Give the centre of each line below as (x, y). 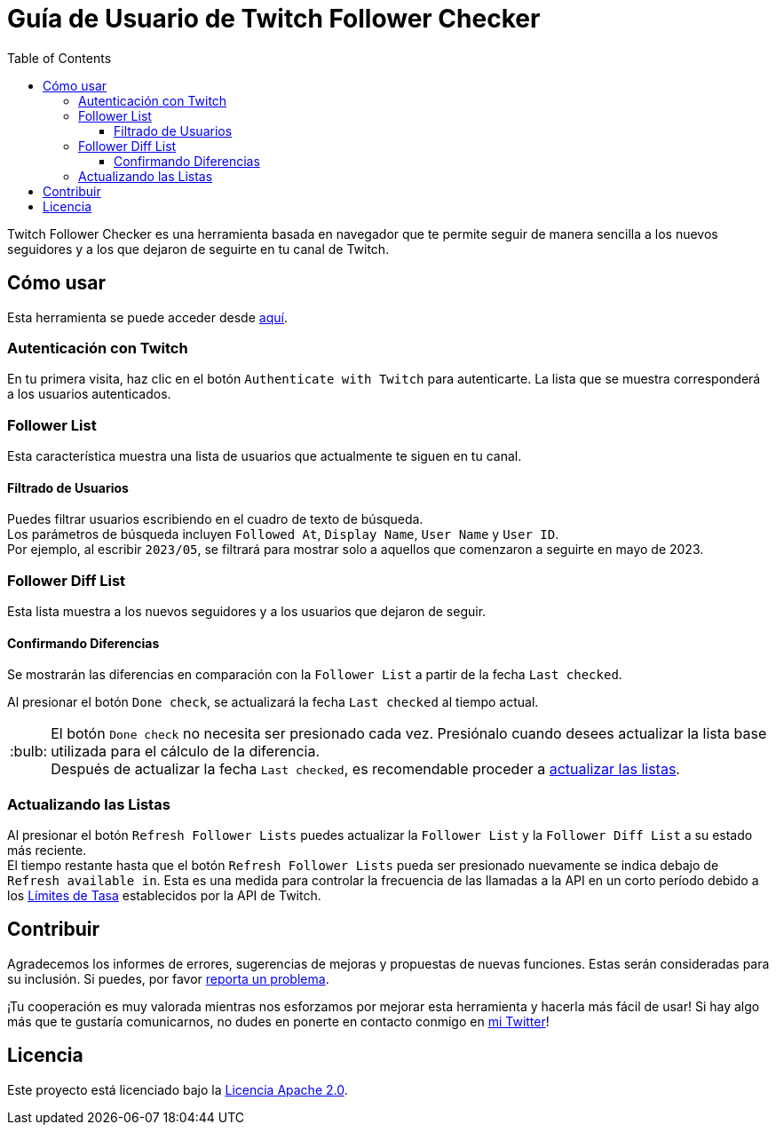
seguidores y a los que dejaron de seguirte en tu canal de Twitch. (198, 249)
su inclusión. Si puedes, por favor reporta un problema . (168, 978)
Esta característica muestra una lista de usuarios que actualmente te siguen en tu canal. (265, 456)
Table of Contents (59, 58)
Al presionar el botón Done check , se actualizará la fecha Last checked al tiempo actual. (273, 702)
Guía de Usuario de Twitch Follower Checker (274, 19)
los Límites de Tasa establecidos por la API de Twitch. (164, 896)
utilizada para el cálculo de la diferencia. (186, 752)
